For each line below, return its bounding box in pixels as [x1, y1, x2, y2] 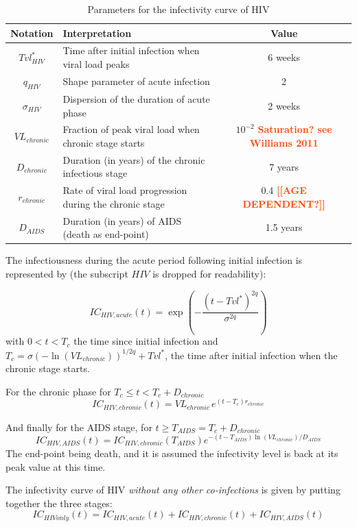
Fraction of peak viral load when [62, 122, 200, 136]
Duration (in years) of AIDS [62, 213, 182, 228]
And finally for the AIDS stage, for [5, 419, 152, 434]
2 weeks [268, 98, 300, 112]
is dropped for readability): [152, 266, 266, 280]
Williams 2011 [249, 135, 319, 149]
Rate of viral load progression [62, 183, 187, 197]
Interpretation [62, 25, 132, 40]
